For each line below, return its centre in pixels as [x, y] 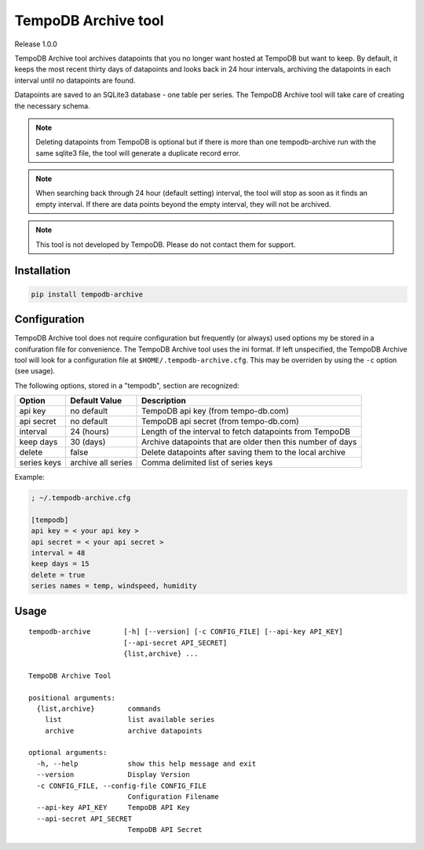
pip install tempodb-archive [87, 294]
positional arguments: [72, 697]
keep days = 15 [60, 564]
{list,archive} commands [99, 708]
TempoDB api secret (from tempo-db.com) [221, 421]
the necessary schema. [52, 105]
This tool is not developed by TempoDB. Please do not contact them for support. [166, 245]
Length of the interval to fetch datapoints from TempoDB [246, 432]
